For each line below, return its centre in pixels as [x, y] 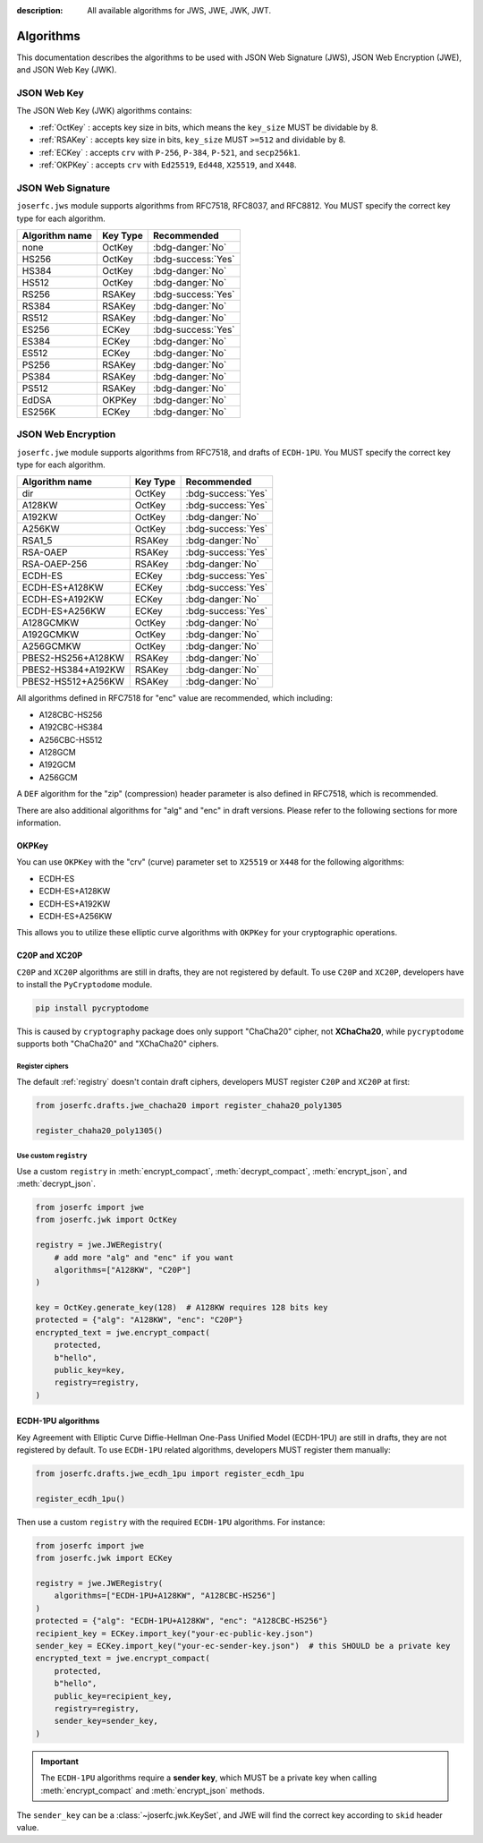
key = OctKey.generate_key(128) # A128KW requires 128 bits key [182, 1308]
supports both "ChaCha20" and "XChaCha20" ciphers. [118, 1044]
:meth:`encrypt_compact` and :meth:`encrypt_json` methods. [153, 1790]
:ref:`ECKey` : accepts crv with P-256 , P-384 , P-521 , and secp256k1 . [169, 152]
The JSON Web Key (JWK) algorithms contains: [104, 111]
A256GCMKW [51, 646]
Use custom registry [52, 1156]
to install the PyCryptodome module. [85, 985]
